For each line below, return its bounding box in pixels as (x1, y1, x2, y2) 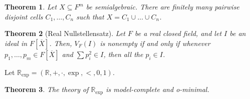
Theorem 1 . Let (5, 1, 57, 11)
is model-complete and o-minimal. (106, 84, 209, 94)
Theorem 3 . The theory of (5, 84, 89, 94)
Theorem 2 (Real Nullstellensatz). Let (5, 28, 125, 38)
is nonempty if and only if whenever (100, 37, 210, 48)
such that (76, 11, 104, 21)
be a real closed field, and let (135, 28, 222, 38)
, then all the (103, 48, 143, 59)
